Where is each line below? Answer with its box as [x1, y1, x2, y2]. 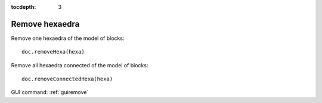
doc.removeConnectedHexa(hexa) [21, 76, 113, 83]
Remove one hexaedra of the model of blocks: [11, 35, 125, 42]
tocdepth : [11, 4, 36, 10]
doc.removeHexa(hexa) [21, 48, 85, 55]
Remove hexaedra [11, 18, 80, 29]
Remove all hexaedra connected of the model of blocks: [11, 61, 148, 68]
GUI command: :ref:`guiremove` [11, 89, 89, 96]
